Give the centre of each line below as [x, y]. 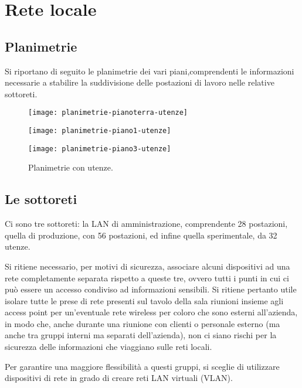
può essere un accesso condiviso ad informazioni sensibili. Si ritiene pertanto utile [151, 289]
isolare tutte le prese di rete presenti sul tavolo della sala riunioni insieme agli [144, 300]
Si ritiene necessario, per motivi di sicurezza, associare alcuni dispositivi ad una [147, 266]
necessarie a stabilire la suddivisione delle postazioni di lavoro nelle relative [140, 82]
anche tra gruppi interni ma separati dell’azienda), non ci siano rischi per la [141, 335]
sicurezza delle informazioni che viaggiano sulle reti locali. [108, 347]
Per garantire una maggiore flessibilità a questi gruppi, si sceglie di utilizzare [142, 366]
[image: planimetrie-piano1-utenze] [100, 131]
